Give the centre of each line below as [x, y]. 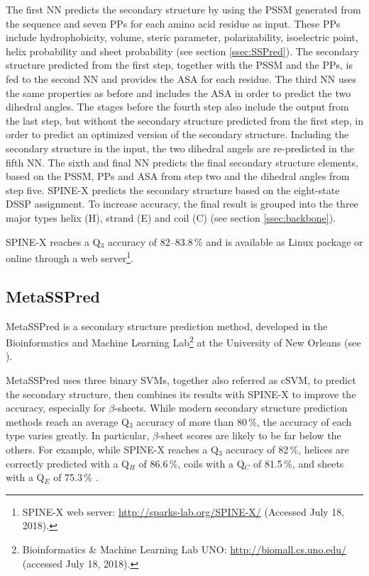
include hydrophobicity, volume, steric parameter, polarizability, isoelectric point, [182, 37]
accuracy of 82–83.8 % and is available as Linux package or [235, 241]
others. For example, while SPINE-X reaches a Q [112, 449]
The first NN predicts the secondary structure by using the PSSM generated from [183, 9]
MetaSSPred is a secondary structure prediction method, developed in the [167, 326]
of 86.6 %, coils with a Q [192, 463]
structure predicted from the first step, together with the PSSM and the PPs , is [179, 65]
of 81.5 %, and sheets [299, 463]
